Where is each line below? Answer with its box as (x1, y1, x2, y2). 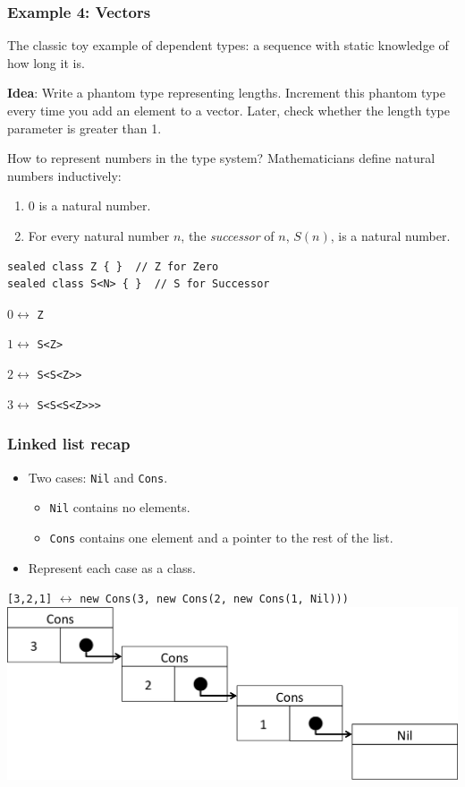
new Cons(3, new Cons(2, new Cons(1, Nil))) (80, 593, 349, 606)
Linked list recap (7, 432, 131, 455)
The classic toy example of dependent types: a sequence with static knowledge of (7, 36, 449, 55)
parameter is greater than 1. (7, 118, 162, 137)
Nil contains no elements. (49, 498, 190, 517)
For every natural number (28, 226, 170, 244)
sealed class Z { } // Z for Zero (7, 260, 219, 273)
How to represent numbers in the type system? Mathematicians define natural (7, 149, 435, 167)
